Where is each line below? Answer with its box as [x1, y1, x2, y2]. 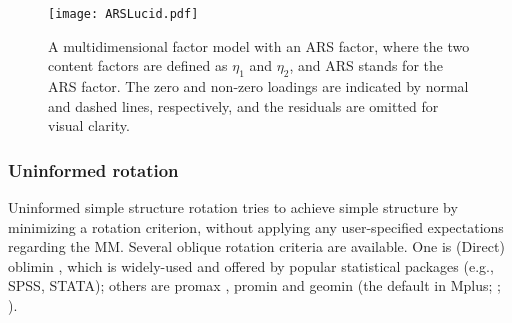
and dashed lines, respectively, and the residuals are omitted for [48, 95, 439, 116]
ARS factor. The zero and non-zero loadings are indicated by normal [48, 76, 469, 97]
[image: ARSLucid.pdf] [48, 7, 199, 21]
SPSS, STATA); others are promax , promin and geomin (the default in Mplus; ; [8, 275, 501, 296]
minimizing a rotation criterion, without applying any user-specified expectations [8, 216, 504, 237]
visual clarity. [48, 115, 130, 136]
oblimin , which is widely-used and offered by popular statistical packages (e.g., [8, 255, 494, 276]
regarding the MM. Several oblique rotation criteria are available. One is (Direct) [8, 236, 505, 257]
